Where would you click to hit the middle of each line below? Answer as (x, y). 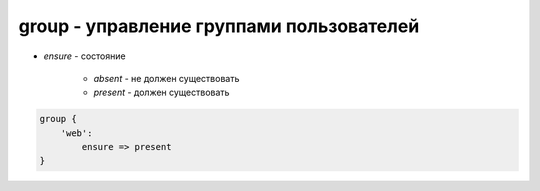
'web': (76, 133)
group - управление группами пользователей (219, 26)
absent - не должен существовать (166, 78)
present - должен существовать (161, 92)
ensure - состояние (84, 56)
